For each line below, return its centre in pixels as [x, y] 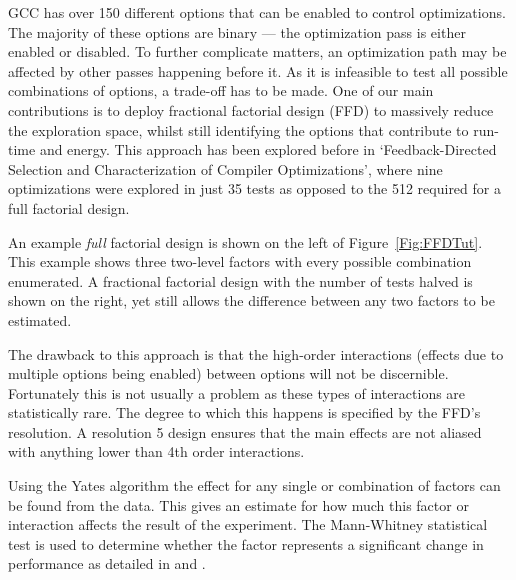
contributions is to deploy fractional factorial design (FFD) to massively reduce [251, 109]
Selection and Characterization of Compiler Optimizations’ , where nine [225, 168]
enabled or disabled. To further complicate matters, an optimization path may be [257, 51]
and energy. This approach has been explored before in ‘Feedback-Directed [268, 149]
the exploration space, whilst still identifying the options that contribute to [238, 129]
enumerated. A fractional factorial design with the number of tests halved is [240, 280]
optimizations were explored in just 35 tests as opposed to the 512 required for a [254, 188]
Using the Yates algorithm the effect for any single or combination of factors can [254, 485]
